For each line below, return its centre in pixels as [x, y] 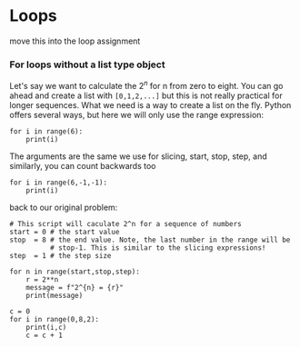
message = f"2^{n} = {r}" [75, 287]
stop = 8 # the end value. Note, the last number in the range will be [150, 240]
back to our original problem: [64, 207]
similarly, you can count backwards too [83, 165]
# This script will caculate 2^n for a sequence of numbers [126, 223]
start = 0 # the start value [65, 232]
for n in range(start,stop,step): [75, 272]
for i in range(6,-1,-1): [58, 183]
